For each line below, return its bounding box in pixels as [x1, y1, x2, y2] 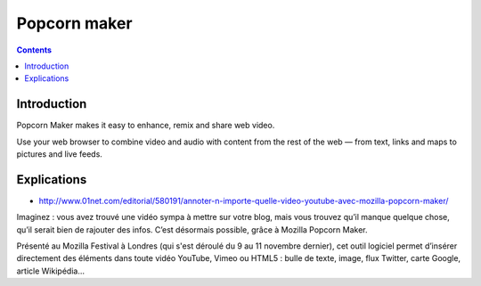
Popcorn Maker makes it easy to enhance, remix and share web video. [16, 120, 275, 131]
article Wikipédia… [16, 266, 85, 276]
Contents [16, 45, 53, 55]
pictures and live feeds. [16, 149, 102, 159]
